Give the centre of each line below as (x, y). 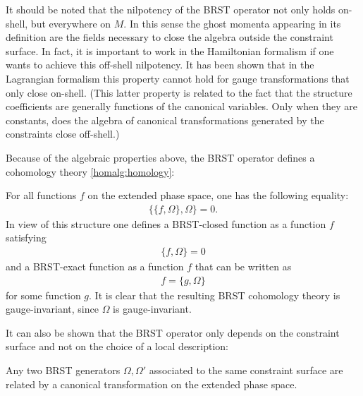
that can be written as (243, 266)
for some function (43, 295)
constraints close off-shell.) (63, 134)
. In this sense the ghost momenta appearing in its (232, 23)
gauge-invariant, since (52, 309)
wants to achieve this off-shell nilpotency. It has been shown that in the (160, 65)
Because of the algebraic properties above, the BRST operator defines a (160, 157)
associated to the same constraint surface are (246, 370)
